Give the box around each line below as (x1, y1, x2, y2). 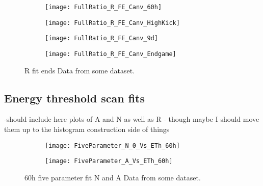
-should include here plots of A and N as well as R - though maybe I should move (4, 114, 259, 124)
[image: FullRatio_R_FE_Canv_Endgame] (45, 50, 176, 58)
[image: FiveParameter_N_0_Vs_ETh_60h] (45, 142, 180, 149)
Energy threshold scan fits (4, 90, 145, 105)
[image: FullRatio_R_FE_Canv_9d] (45, 35, 158, 42)
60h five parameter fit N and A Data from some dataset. (24, 172, 201, 182)
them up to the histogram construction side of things (4, 124, 170, 135)
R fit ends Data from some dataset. (24, 65, 135, 75)
